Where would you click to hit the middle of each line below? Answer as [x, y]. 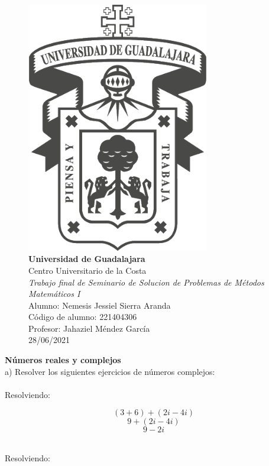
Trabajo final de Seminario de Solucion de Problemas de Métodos [146, 282]
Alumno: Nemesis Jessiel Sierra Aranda [100, 305]
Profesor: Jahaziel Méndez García [89, 328]
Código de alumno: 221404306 [83, 317]
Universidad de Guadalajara [87, 259]
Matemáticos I [54, 294]
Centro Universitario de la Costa [87, 270]
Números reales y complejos [63, 360]
